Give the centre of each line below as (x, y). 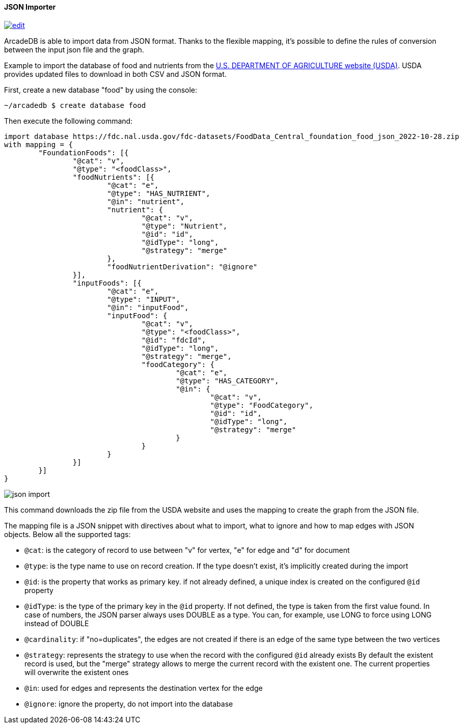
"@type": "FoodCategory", (262, 405)
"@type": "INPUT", (144, 299)
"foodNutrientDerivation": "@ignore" (182, 267)
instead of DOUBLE (57, 623)
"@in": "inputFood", (148, 307)
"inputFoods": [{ (107, 283)
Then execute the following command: (69, 121)
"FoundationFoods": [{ (84, 152)
